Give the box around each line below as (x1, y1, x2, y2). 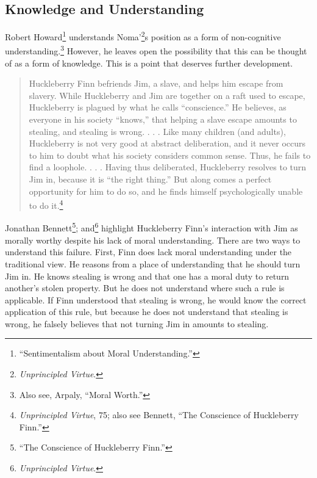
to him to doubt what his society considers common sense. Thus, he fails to (29, 148, 311, 161)
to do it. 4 (29, 197, 63, 211)
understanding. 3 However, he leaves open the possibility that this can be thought (5, 43, 307, 57)
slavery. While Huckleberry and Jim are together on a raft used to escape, (29, 89, 305, 101)
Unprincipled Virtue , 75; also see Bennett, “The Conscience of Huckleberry (19, 408, 299, 421)
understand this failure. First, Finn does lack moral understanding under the (5, 245, 292, 258)
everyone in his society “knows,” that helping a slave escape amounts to (29, 113, 297, 126)
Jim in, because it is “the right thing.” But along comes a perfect (29, 173, 272, 186)
